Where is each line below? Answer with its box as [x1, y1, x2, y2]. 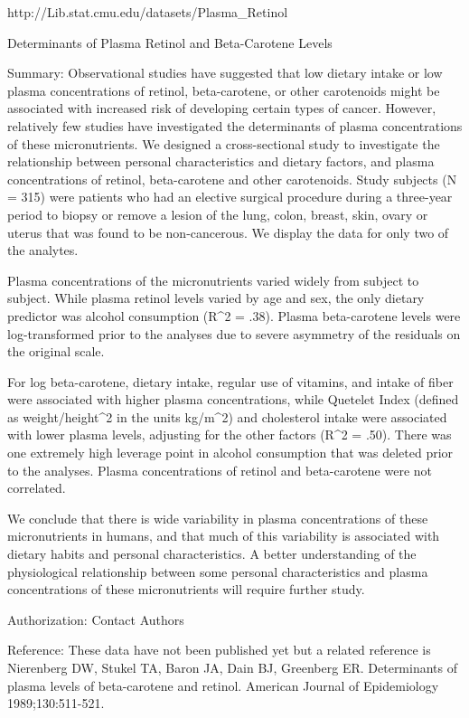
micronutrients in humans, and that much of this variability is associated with [7, 526, 440, 545]
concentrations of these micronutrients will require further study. [7, 580, 365, 599]
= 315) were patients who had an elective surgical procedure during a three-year [7, 187, 453, 206]
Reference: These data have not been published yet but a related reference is [7, 640, 431, 659]
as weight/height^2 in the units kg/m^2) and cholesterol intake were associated [7, 407, 447, 426]
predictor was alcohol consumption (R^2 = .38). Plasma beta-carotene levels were [7, 306, 461, 325]
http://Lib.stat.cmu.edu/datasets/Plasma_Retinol [7, 3, 288, 21]
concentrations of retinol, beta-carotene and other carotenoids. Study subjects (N [7, 169, 457, 188]
